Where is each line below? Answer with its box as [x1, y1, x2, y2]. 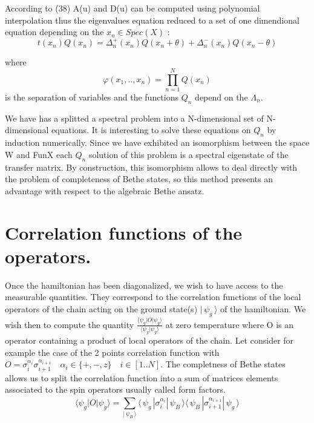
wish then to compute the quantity [5, 318, 134, 330]
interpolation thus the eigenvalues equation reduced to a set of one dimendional [5, 13, 299, 26]
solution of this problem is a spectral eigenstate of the [88, 148, 289, 160]
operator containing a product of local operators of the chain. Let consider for [5, 334, 294, 347]
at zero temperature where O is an [165, 318, 294, 330]
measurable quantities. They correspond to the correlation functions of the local [5, 290, 301, 303]
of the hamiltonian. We [220, 302, 306, 315]
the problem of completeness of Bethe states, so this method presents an [5, 172, 273, 185]
